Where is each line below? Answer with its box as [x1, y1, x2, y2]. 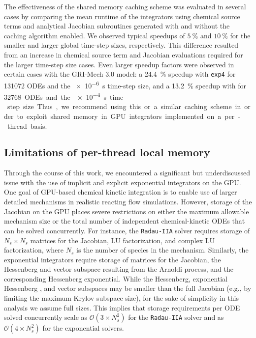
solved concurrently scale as [4, 312, 88, 322]
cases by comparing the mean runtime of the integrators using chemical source [4, 11, 240, 21]
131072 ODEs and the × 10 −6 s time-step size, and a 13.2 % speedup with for [4, 79, 247, 90]
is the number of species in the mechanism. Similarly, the [76, 245, 249, 255]
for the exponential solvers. [42, 323, 124, 333]
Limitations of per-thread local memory [4, 144, 210, 160]
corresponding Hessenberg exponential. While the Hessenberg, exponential [4, 273, 228, 283]
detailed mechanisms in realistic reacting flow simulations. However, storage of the [4, 197, 252, 207]
